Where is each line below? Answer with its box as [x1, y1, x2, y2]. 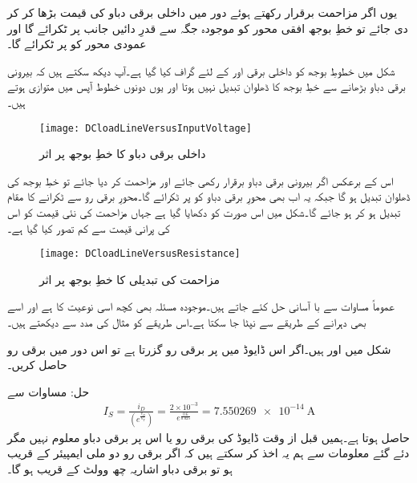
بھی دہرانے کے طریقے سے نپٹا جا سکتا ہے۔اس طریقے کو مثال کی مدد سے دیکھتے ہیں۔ [7, 314, 366, 331]
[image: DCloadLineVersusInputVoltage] [39, 122, 252, 134]
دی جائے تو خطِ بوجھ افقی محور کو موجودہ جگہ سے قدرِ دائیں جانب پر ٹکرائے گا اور [7, 19, 408, 36]
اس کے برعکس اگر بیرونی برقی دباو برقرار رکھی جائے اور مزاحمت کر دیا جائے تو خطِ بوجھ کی [7, 172, 394, 189]
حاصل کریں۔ [7, 356, 67, 373]
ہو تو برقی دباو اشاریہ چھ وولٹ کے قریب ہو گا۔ [7, 461, 233, 477]
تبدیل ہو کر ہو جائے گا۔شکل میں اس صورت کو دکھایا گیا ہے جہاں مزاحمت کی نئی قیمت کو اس [7, 204, 401, 220]
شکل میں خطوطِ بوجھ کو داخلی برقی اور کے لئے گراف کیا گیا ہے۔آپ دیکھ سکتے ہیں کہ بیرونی [7, 62, 395, 79]
